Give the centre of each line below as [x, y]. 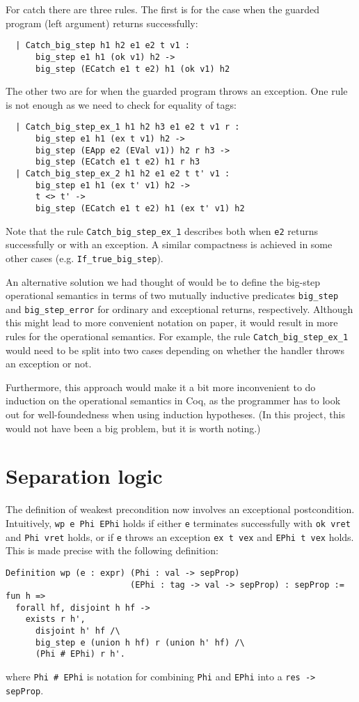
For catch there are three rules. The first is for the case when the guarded [163, 9]
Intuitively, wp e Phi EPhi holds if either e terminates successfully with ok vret [178, 522]
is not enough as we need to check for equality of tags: [121, 104]
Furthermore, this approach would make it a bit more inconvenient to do [161, 387]
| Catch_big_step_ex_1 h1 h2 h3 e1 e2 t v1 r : [128, 127]
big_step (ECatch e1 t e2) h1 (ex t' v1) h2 [140, 208]
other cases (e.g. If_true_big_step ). [85, 258]
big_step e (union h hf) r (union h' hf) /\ [140, 642]
